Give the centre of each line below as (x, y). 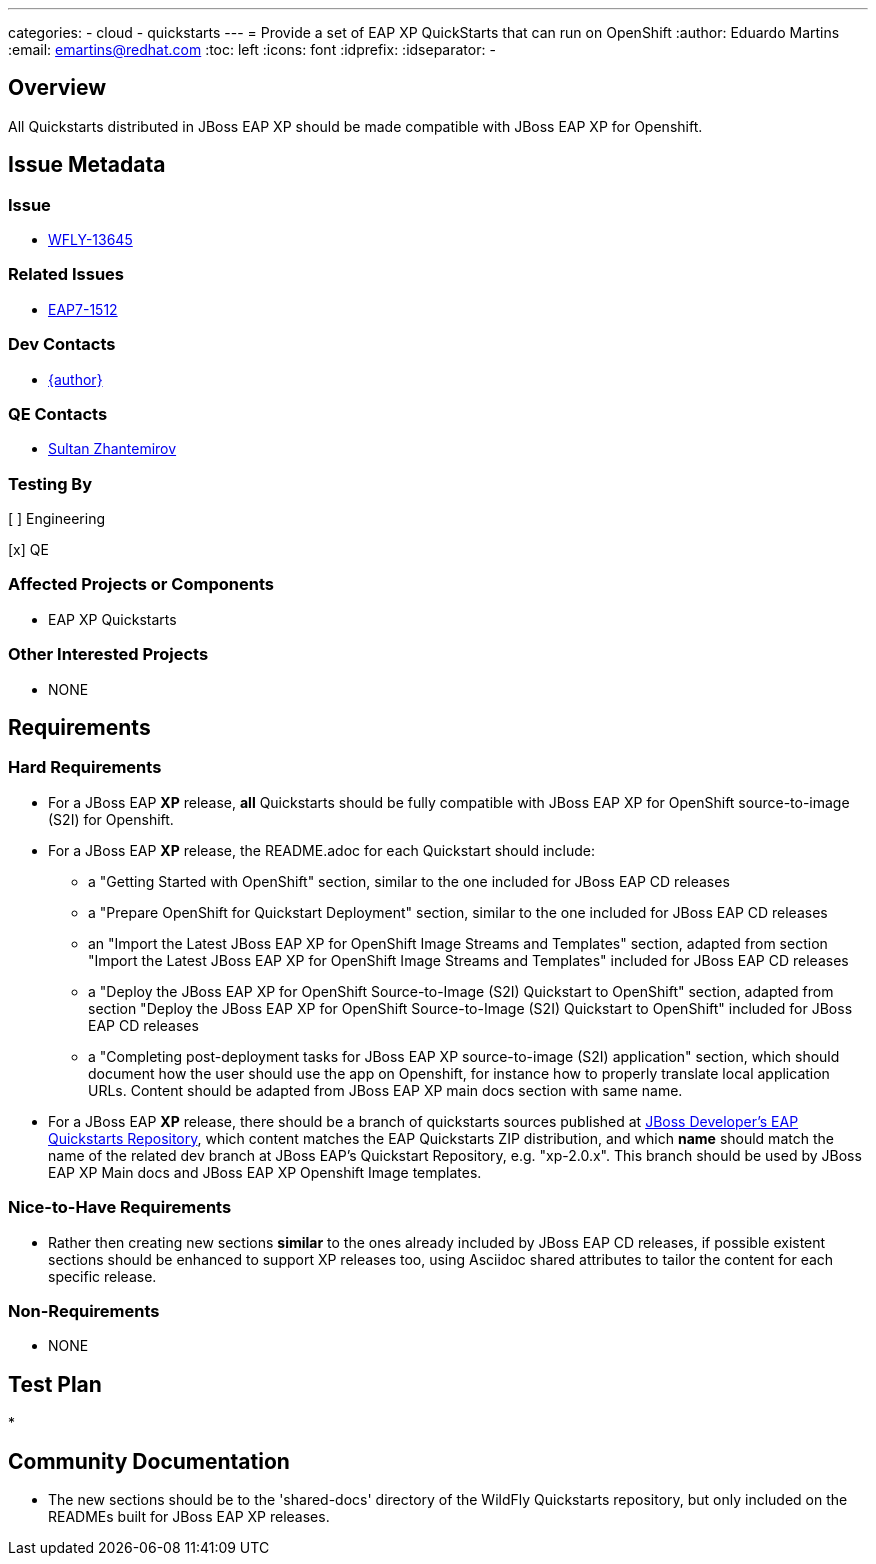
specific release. (102, 1276)
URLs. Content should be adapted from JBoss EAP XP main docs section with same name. (385, 1090)
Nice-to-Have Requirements (120, 1207)
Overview (57, 88)
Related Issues (66, 274)
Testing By (50, 483)
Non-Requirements (84, 1310)
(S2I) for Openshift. (111, 819)
